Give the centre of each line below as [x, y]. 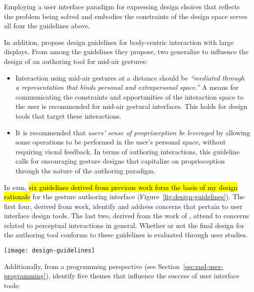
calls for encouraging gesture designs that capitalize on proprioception [120, 161]
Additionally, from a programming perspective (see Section [92, 266]
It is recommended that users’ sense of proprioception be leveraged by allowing [133, 132]
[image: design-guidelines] [50, 251]
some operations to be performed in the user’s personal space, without [121, 142]
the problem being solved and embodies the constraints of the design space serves [126, 16]
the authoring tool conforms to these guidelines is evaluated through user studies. [126, 235]
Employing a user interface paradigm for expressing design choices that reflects [122, 6]
